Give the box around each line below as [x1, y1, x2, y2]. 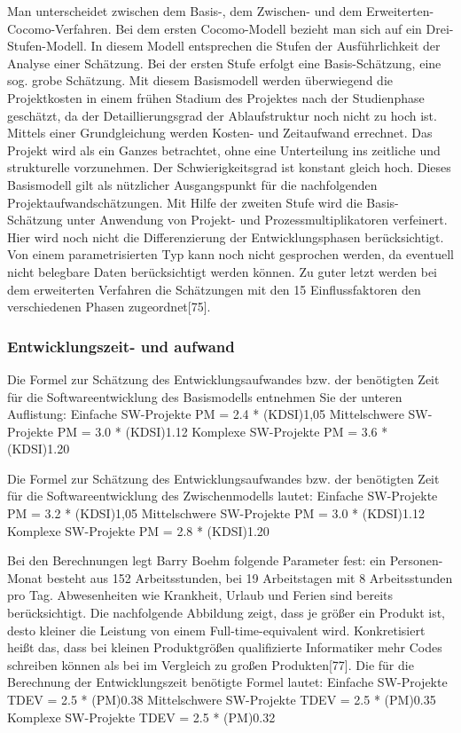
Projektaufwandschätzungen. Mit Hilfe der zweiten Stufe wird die [7, 193, 363, 211]
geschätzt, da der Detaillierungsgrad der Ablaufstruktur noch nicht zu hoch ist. [7, 106, 437, 124]
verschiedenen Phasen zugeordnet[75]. [7, 297, 211, 316]
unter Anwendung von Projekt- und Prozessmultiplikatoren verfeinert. [66, 210, 448, 229]
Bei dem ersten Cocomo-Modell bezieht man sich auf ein [115, 19, 422, 37]
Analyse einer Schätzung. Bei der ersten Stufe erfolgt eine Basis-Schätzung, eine [7, 53, 441, 72]
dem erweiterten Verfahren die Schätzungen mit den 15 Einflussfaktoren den [7, 280, 421, 298]
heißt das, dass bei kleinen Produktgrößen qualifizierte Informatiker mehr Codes [7, 638, 442, 657]
